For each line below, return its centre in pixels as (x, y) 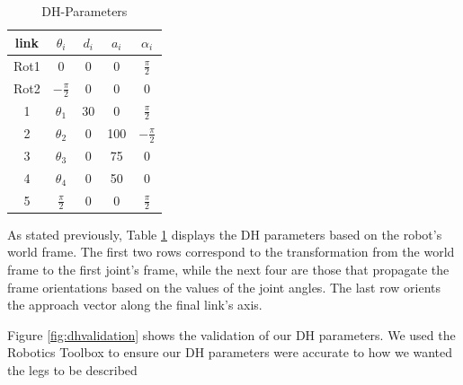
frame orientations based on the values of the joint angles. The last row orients (224, 287)
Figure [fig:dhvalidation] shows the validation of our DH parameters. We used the (231, 334)
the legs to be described (72, 369)
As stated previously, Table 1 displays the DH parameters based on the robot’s (225, 234)
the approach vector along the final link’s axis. (135, 305)
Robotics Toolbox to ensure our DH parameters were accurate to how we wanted (230, 352)
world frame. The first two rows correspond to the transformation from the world (231, 252)
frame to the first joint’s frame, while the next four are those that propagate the (228, 269)
